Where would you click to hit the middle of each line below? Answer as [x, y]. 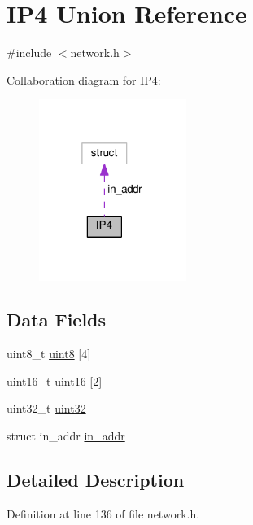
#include [29, 52]
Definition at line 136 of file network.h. [103, 513]
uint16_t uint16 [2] [55, 381]
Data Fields [57, 319]
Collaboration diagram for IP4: [84, 79]
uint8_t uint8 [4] [49, 354]
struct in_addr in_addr [66, 436]
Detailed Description [96, 480]
